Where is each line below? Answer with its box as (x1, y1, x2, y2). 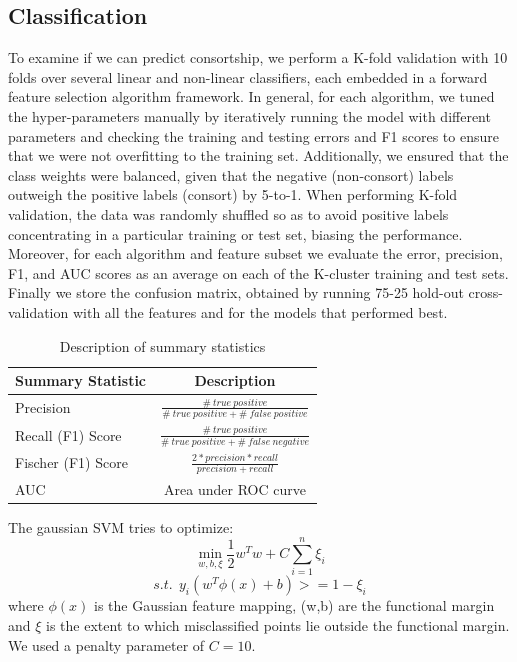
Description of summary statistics (59, 335, 266, 356)
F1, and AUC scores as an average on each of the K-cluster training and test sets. (8, 262, 509, 283)
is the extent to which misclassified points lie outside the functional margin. (46, 615, 510, 636)
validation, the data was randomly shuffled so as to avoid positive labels (8, 203, 449, 224)
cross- (468, 282, 503, 303)
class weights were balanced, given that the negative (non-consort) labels (8, 164, 454, 185)
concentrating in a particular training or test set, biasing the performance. (8, 223, 463, 244)
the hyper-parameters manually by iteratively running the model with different (8, 105, 491, 126)
